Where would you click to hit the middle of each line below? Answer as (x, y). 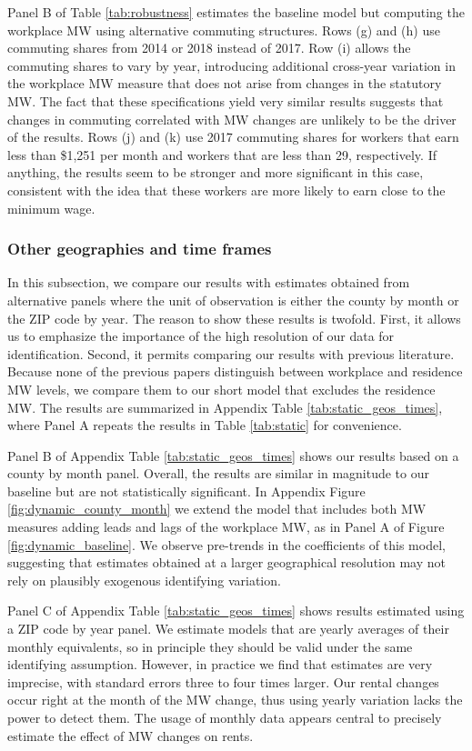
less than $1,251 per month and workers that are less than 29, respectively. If (222, 154)
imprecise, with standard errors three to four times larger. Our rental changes (223, 681)
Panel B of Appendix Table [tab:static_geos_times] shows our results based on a (233, 455)
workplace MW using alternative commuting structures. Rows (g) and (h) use (224, 30)
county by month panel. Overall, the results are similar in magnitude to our (219, 473)
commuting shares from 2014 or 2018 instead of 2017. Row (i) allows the (209, 48)
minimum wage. (51, 208)
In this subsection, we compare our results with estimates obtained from (209, 282)
